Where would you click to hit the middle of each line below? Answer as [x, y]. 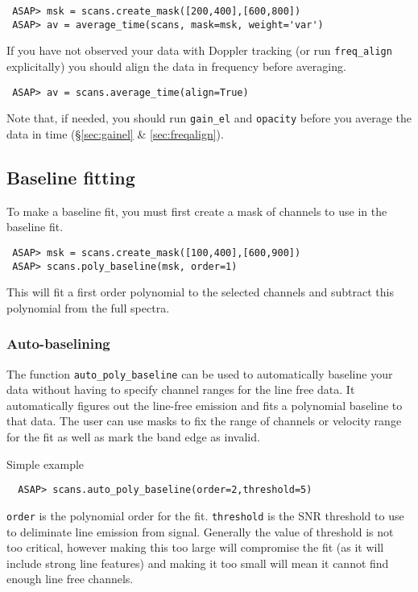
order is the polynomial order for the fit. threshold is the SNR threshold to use [205, 515]
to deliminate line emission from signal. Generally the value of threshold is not [200, 531]
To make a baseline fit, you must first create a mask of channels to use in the [197, 211]
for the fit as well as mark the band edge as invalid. [133, 437]
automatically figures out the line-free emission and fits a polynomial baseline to [205, 405]
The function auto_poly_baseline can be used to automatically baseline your [200, 373]
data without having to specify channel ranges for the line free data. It [181, 389]
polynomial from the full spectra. [88, 307]
